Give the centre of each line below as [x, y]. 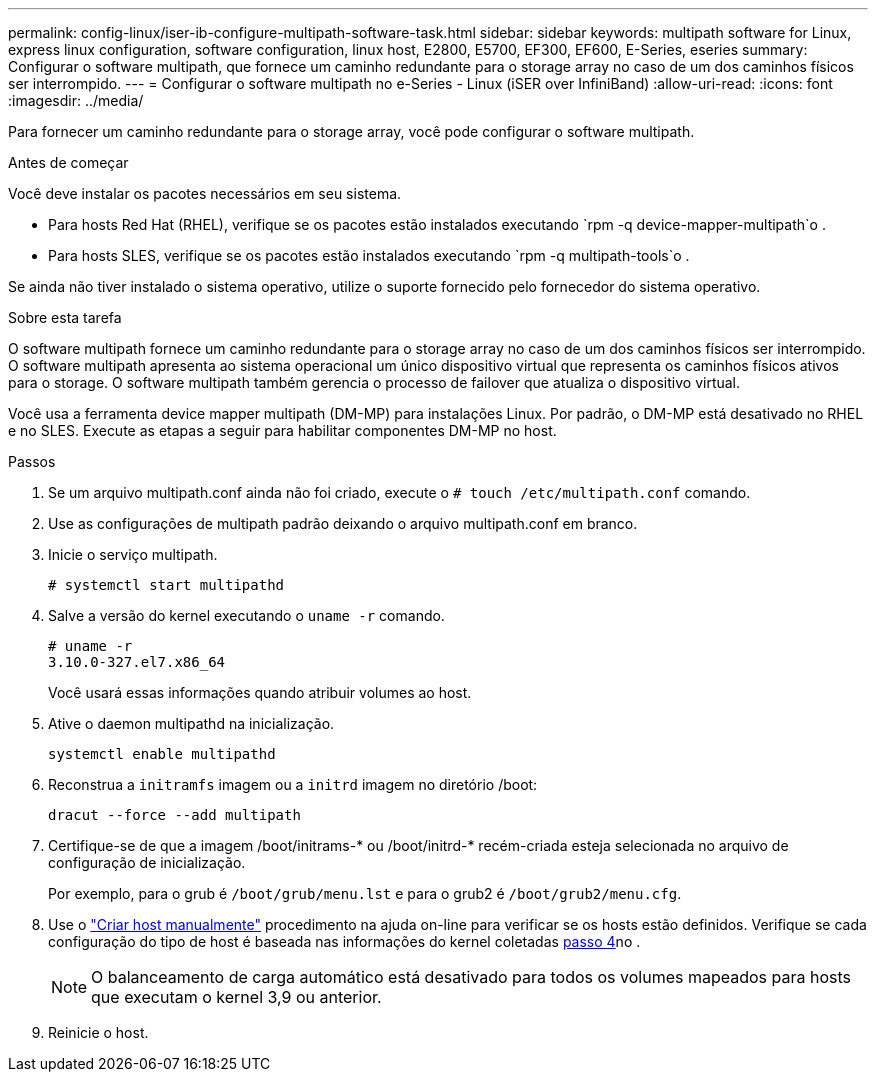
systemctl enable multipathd [162, 754]
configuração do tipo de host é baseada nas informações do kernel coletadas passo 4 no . [344, 941]
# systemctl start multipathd [166, 585]
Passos [32, 461]
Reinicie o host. [98, 1032]
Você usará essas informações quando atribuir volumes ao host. [260, 692]
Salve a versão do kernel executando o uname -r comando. [246, 615]
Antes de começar [68, 162]
